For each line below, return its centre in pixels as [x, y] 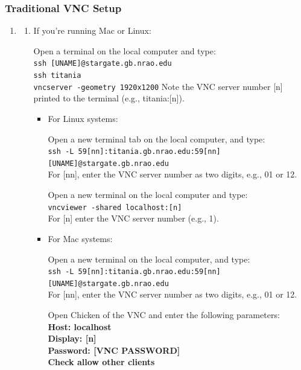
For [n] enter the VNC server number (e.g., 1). [133, 218]
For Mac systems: [80, 238]
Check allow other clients [101, 362]
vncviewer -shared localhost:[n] [115, 207]
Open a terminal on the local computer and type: [125, 50]
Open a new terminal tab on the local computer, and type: [157, 139]
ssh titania [57, 76]
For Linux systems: [83, 118]
